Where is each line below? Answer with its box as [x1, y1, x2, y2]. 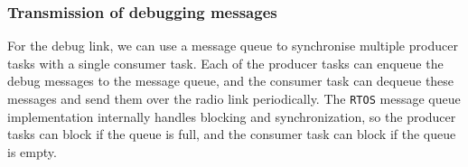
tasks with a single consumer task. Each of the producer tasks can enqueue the [7, 53, 444, 72]
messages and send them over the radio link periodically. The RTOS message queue [7, 89, 461, 107]
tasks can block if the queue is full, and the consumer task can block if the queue [7, 125, 456, 144]
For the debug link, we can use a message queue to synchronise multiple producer [7, 36, 458, 55]
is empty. [7, 142, 57, 161]
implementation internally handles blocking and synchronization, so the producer [7, 107, 456, 125]
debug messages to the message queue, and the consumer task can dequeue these [7, 71, 454, 90]
